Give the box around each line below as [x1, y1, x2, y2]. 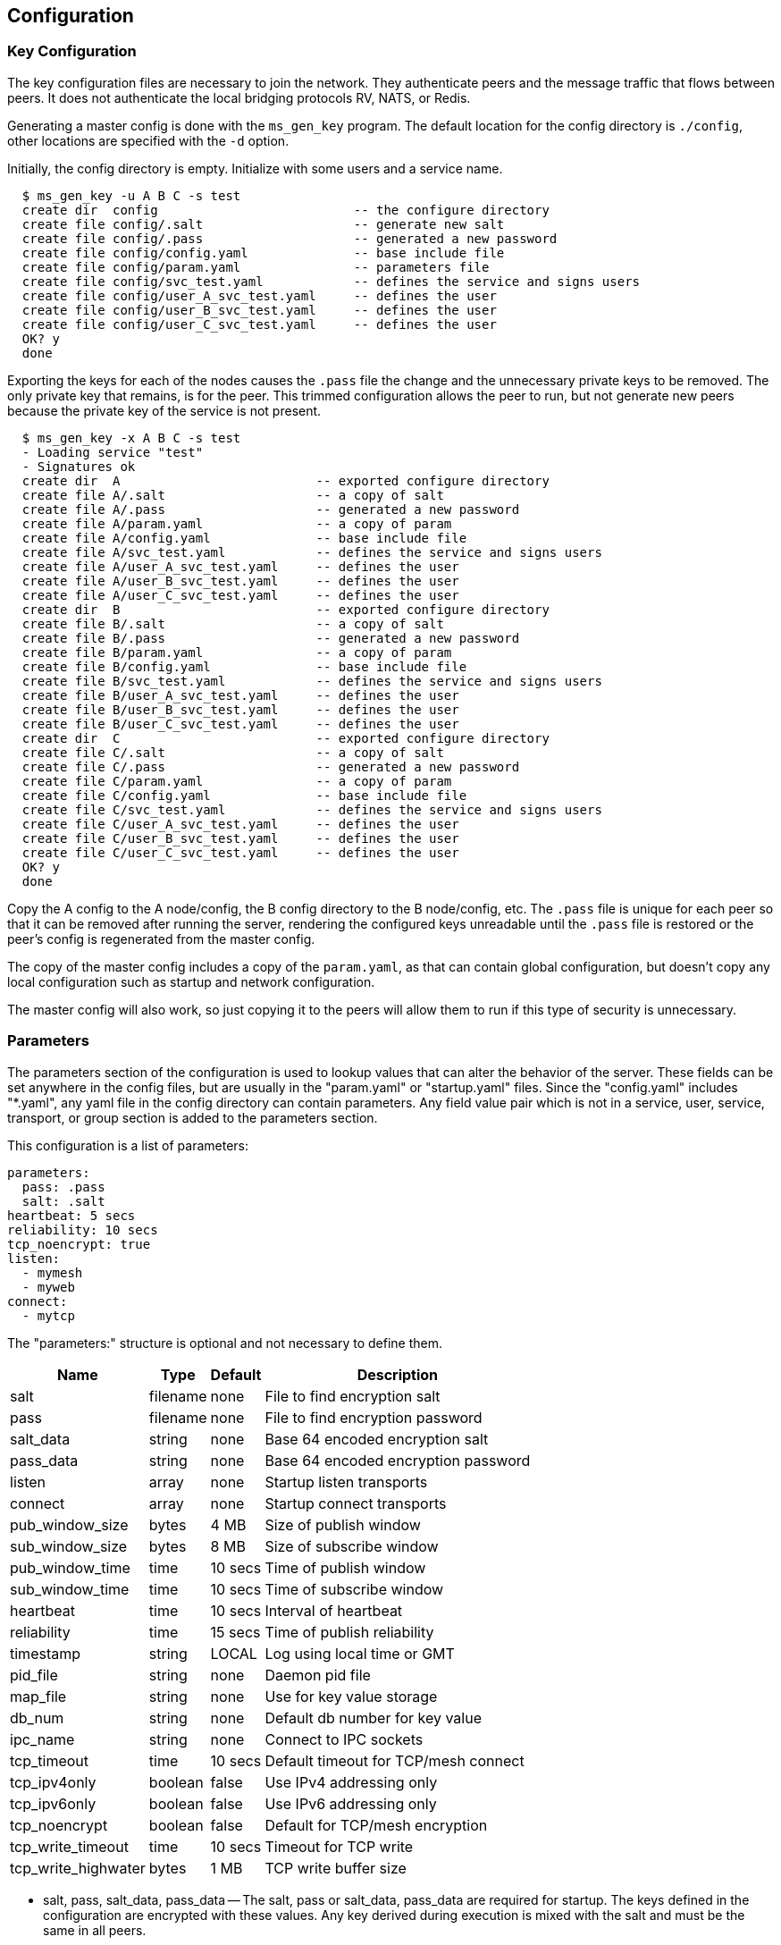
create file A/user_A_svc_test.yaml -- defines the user [21, 559, 459, 574]
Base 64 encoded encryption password [265, 1451, 531, 1469]
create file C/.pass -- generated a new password [21, 759, 520, 774]
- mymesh [21, 1265, 83, 1280]
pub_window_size [10, 1515, 129, 1534]
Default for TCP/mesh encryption [265, 1815, 488, 1834]
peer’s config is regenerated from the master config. [7, 930, 315, 947]
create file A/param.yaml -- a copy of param [21, 516, 452, 531]
